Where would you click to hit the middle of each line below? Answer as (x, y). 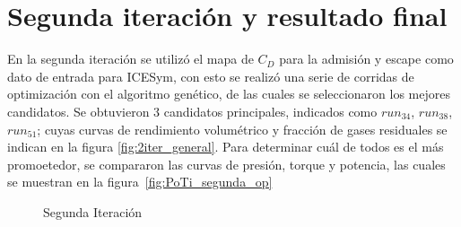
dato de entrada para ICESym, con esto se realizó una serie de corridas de (211, 76)
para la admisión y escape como (366, 59)
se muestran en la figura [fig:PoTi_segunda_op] (140, 182)
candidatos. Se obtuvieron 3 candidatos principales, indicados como (192, 111)
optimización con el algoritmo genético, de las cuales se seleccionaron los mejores (229, 94)
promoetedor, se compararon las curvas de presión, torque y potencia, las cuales (226, 164)
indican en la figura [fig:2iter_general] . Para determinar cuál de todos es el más (226, 147)
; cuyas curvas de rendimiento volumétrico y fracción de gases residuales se (242, 129)
